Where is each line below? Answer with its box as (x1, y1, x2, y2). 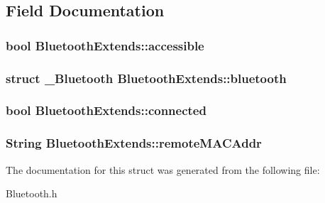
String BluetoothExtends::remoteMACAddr (6, 134, 262, 152)
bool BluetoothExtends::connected (6, 101, 206, 119)
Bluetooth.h (6, 186, 57, 201)
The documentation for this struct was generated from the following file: (6, 162, 320, 177)
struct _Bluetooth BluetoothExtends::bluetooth (6, 69, 287, 87)
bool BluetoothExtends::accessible (6, 36, 204, 54)
